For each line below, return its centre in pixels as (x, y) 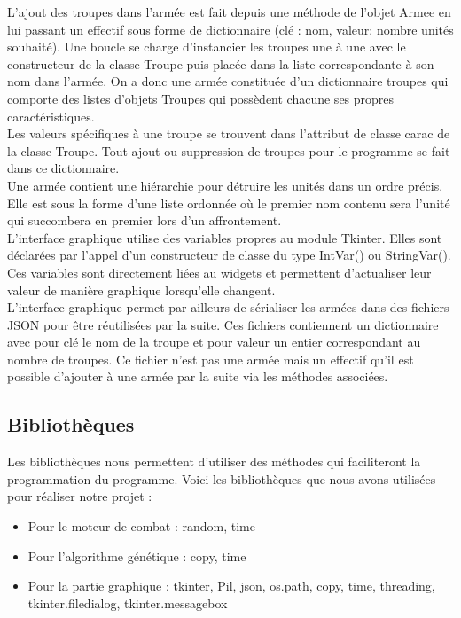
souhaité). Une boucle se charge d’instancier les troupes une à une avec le (207, 47)
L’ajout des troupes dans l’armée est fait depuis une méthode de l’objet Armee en (229, 12)
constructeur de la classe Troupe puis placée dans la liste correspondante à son (221, 63)
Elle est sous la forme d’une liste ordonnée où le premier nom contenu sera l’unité (229, 203)
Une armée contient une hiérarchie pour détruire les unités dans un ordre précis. (225, 185)
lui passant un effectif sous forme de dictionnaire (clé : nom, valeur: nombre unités (230, 29)
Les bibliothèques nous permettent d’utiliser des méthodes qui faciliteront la (214, 462)
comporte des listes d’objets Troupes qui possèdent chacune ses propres (201, 98)
